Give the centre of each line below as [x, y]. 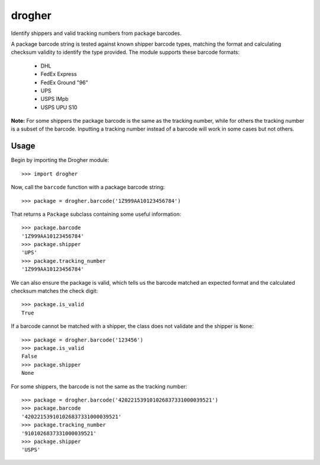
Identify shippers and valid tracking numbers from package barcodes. [96, 33]
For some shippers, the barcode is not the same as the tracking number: [99, 386]
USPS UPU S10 [59, 107]
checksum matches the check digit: [54, 291]
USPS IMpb [55, 99]
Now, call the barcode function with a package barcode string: [88, 187]
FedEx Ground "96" [64, 82]
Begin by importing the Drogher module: [60, 160]
